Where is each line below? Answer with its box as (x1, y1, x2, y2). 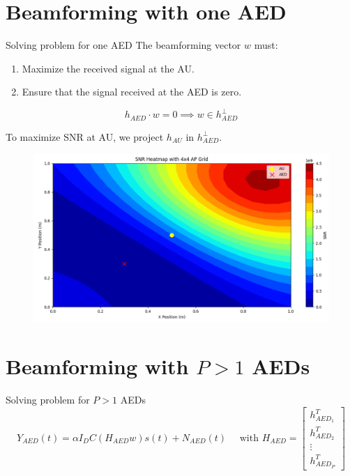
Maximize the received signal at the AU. (22, 61, 195, 75)
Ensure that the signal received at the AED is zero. (22, 84, 242, 99)
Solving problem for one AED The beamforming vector (6, 38, 241, 52)
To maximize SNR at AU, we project (6, 129, 164, 144)
